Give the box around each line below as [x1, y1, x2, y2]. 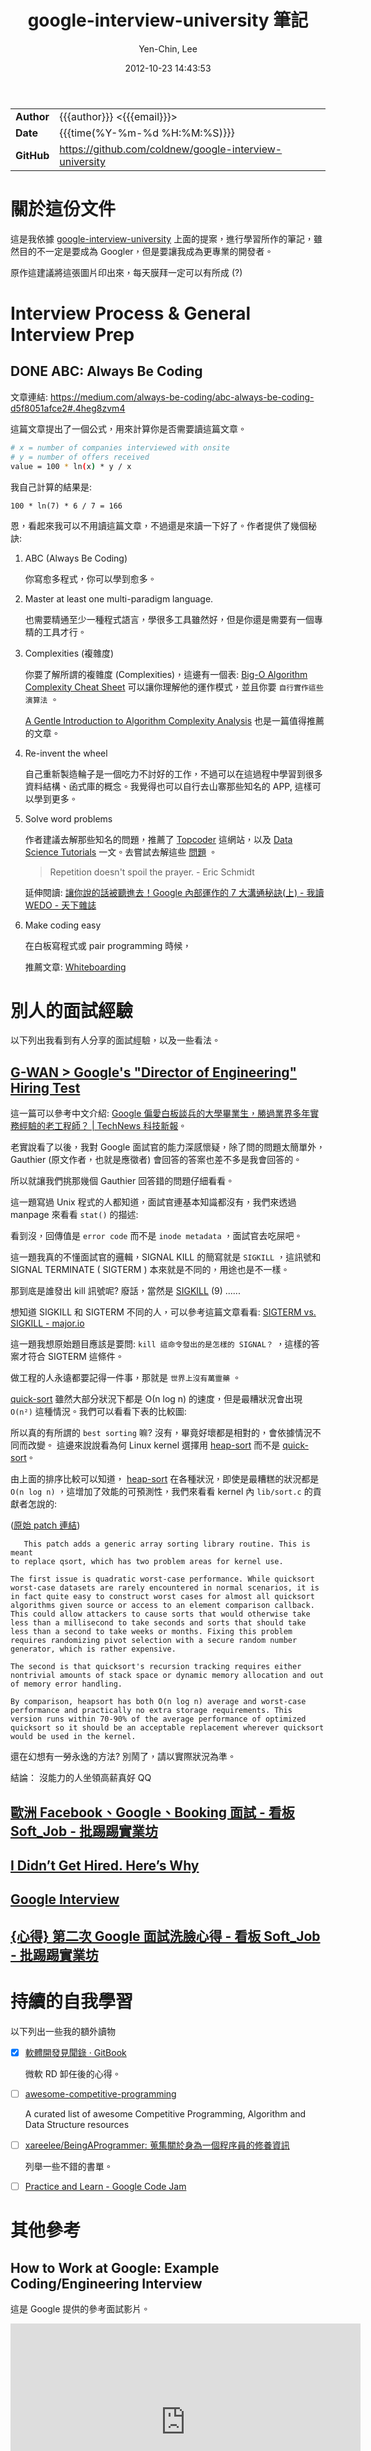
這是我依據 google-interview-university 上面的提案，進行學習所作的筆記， [10, 232, 315, 245]
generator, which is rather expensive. [10, 1644, 177, 1655]
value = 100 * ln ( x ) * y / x [10, 461, 132, 471]
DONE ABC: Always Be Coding [10, 363, 203, 380]
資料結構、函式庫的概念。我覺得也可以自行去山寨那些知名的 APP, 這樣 [24, 780, 313, 792]
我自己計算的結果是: [10, 481, 93, 493]
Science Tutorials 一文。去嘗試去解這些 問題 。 [24, 846, 218, 858]
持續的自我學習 [10, 1991, 134, 2013]
